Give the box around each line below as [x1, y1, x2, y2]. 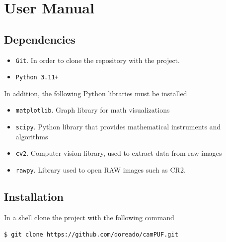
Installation [4, 189, 64, 204]
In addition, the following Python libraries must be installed [4, 88, 187, 98]
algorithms [15, 131, 48, 141]
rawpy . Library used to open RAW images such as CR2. [15, 165, 186, 175]
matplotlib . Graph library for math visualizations [15, 105, 170, 115]
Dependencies [4, 31, 76, 47]
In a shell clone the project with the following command [4, 212, 174, 222]
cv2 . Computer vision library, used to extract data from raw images [15, 148, 222, 158]
